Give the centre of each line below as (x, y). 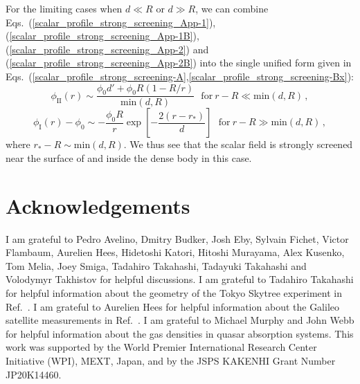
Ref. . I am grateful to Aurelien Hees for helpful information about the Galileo (173, 306)
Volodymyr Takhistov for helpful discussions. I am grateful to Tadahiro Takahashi (180, 279)
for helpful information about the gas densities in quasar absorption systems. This (180, 333)
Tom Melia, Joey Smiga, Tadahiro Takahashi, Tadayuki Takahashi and (156, 265)
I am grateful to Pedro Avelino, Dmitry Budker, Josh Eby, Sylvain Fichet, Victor (177, 238)
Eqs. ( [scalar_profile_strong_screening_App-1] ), (111, 22)
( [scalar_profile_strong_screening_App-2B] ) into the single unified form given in (179, 63)
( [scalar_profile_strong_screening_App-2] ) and (107, 49)
